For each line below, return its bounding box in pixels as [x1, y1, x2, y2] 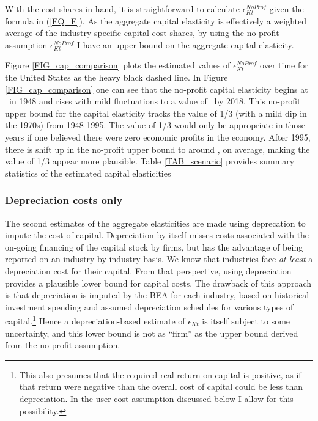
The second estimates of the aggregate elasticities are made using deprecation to [5, 216, 306, 229]
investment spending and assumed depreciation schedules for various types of [5, 300, 294, 313]
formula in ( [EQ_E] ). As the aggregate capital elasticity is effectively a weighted [5, 14, 307, 27]
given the [269, 2, 304, 15]
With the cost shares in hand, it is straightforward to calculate [5, 2, 240, 15]
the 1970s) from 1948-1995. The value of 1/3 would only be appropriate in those [5, 119, 306, 131]
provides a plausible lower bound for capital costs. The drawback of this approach [5, 276, 312, 289]
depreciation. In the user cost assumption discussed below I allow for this [19, 392, 294, 405]
